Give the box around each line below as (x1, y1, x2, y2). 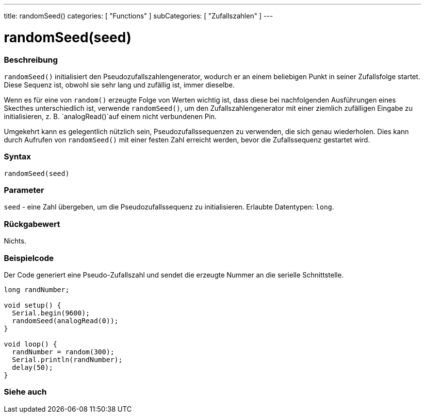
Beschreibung (4, 54, 58, 65)
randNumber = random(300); (12, 347, 114, 356)
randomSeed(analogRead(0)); (12, 316, 119, 325)
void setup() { (4, 301, 62, 309)
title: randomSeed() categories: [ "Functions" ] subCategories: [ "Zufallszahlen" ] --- (4, 12, 273, 20)
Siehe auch (4, 387, 47, 397)
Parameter (4, 185, 44, 195)
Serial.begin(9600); (12, 309, 90, 317)
